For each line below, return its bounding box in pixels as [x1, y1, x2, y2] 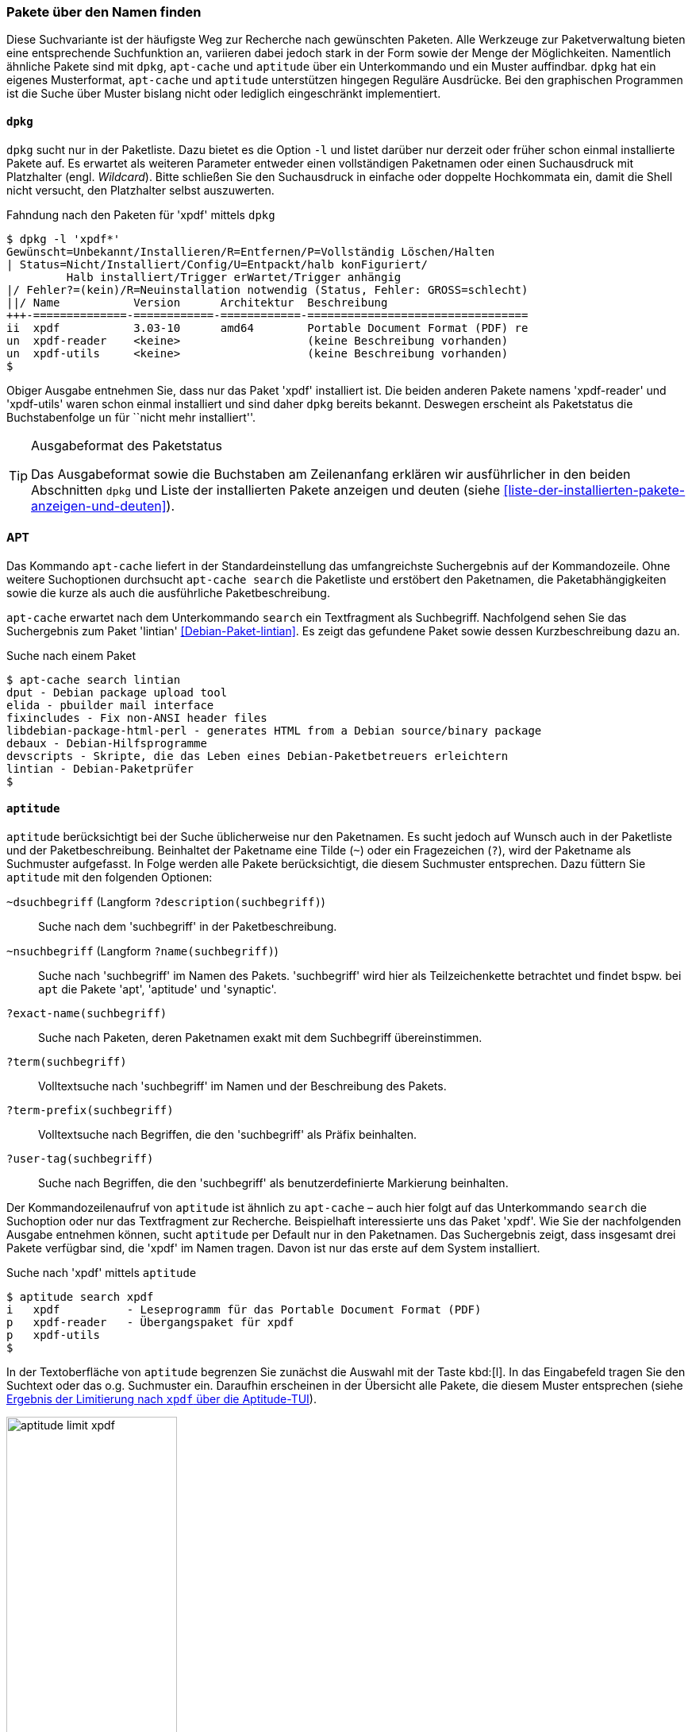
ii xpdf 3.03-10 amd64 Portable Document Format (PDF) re [6, 321, 529, 334]
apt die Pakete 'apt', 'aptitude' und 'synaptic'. [38, 982, 277, 997]
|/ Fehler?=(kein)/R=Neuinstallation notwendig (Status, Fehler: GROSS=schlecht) [6, 283, 529, 296]
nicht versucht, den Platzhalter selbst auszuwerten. [6, 183, 275, 197]
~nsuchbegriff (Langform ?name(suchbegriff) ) [6, 944, 279, 959]
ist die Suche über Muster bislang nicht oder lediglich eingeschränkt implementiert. [6, 87, 441, 101]
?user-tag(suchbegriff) [6, 1152, 154, 1166]
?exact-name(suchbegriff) [6, 1007, 167, 1020]
